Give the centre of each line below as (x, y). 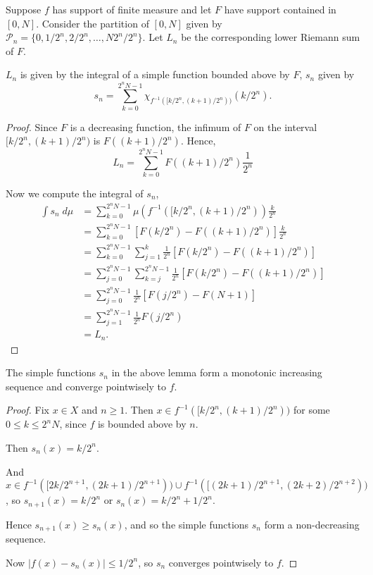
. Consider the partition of (93, 23)
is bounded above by (142, 424)
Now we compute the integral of (75, 193)
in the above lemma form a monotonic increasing (217, 372)
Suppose (24, 9)
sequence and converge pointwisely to (86, 386)
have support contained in (280, 9)
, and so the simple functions (186, 524)
